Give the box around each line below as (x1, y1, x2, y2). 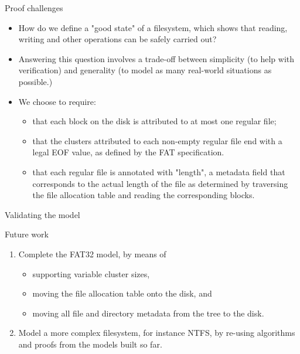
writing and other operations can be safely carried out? (18, 33, 217, 45)
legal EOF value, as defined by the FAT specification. (32, 146, 224, 158)
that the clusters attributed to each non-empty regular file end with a (32, 134, 282, 147)
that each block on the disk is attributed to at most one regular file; (32, 115, 277, 127)
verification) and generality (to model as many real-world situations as (18, 64, 272, 76)
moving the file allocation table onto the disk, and (32, 287, 212, 299)
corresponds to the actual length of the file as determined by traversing (32, 177, 288, 189)
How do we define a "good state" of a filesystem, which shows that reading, (18, 21, 288, 33)
